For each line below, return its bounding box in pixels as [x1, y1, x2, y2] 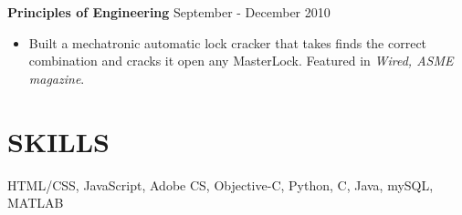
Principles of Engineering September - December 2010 [7, 3, 331, 21]
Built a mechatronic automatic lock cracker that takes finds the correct [28, 33, 427, 52]
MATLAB [7, 193, 64, 212]
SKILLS [7, 122, 110, 159]
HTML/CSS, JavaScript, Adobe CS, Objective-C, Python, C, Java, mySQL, [7, 175, 434, 194]
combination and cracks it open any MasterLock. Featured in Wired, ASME [28, 51, 454, 70]
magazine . [28, 68, 85, 87]
